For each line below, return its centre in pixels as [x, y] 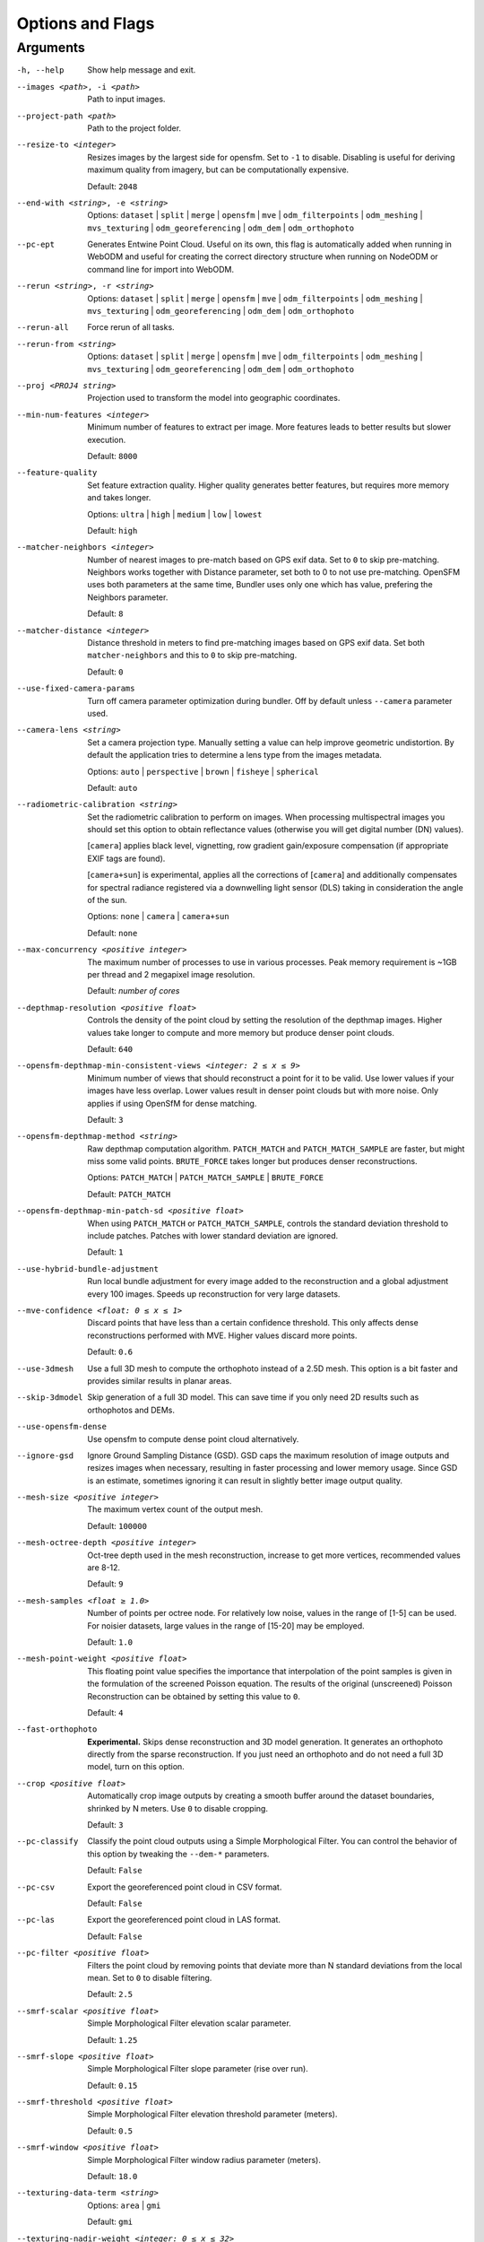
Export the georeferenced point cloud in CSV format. [185, 1887]
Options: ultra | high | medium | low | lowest [175, 514]
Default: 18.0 [112, 2177]
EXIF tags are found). [126, 858]
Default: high [112, 530]
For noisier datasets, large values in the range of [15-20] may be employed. [226, 1625]
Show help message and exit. [142, 70]
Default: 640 [110, 1048]
